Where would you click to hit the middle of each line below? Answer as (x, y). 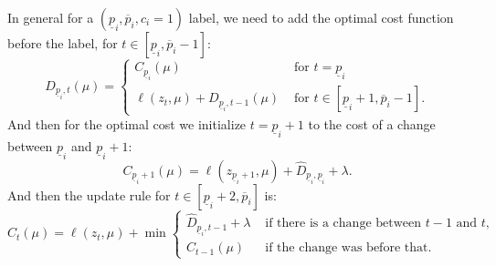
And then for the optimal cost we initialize (127, 123)
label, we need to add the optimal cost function (321, 17)
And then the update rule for (89, 194)
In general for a (51, 17)
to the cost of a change (372, 123)
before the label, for (63, 43)
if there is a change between (343, 224)
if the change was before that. (348, 248)
